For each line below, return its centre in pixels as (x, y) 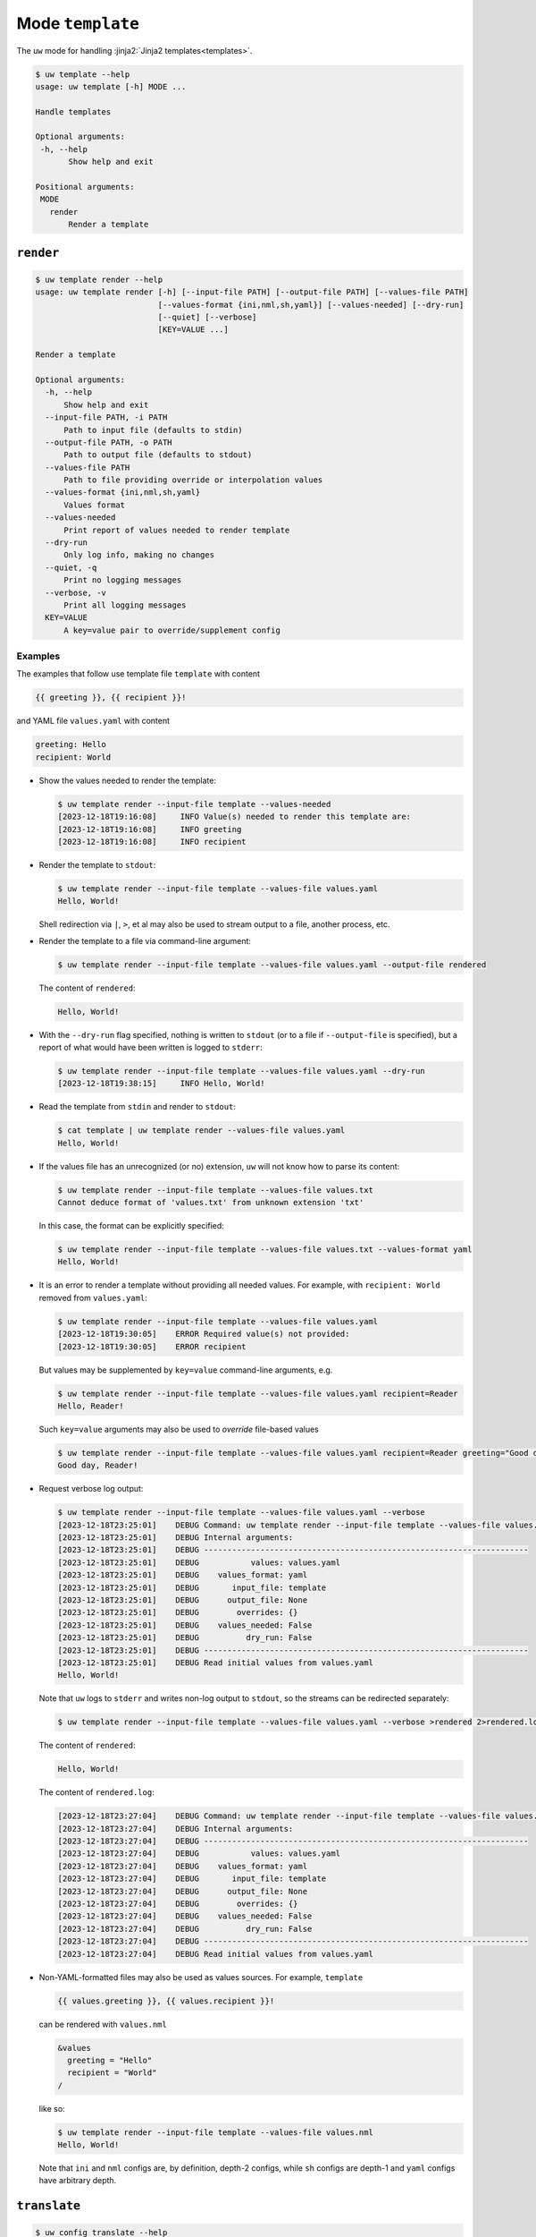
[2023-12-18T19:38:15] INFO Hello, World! (161, 1084)
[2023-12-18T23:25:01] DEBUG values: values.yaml (199, 1562)
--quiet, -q (71, 567)
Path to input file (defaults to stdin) (153, 430)
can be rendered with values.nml (103, 2024)
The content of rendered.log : (97, 1792)
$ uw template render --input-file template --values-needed (194, 804)
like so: (52, 2108)
